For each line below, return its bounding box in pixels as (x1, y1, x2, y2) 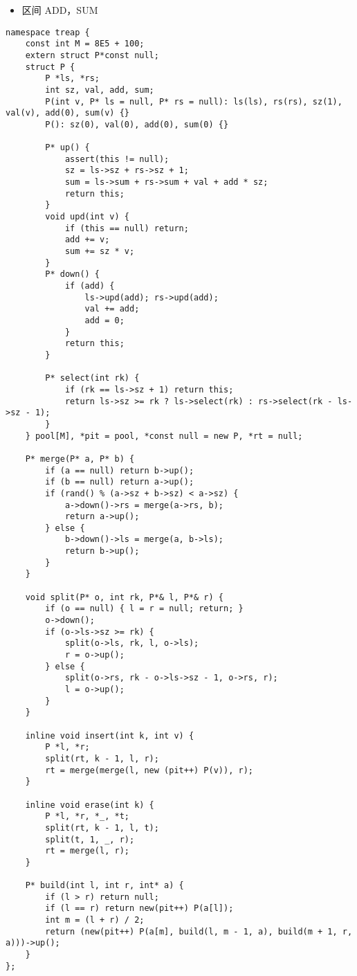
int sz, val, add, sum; (45, 84, 154, 95)
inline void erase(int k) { (25, 799, 154, 810)
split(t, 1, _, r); (45, 834, 135, 844)
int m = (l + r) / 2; (45, 915, 145, 925)
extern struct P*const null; (25, 50, 159, 60)
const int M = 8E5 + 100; (25, 39, 145, 49)
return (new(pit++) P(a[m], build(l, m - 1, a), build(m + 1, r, (45, 926, 353, 937)
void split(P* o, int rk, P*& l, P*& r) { (25, 592, 223, 602)
